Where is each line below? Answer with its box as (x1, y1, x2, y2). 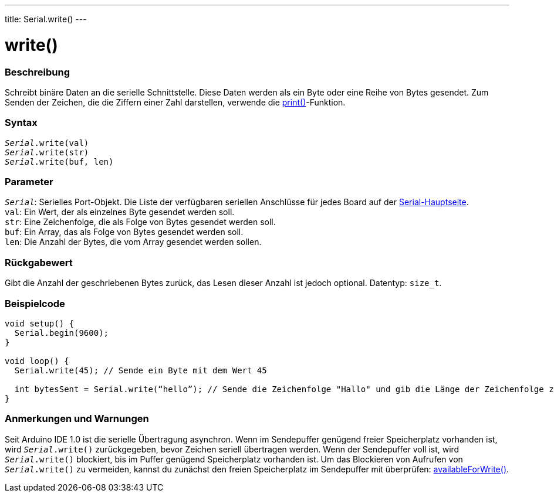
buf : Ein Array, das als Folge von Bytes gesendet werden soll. (5, 227, 244, 237)
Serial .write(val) (5, 138, 89, 148)
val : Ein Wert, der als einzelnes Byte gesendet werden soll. (5, 207, 235, 217)
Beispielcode (5, 297, 65, 309)
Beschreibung (5, 66, 70, 78)
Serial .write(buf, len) (5, 156, 114, 166)
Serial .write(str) (5, 147, 89, 157)
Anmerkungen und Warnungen (5, 413, 149, 425)
